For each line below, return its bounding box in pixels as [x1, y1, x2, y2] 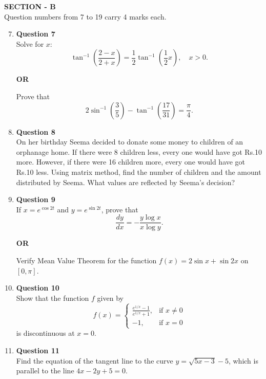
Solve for [16, 38, 44, 49]
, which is [228, 355, 258, 366]
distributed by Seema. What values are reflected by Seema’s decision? [16, 176, 235, 187]
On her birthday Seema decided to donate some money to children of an [16, 136, 243, 147]
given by [97, 292, 124, 303]
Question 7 [16, 28, 55, 39]
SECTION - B [4, 1, 56, 11]
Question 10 [16, 282, 59, 293]
